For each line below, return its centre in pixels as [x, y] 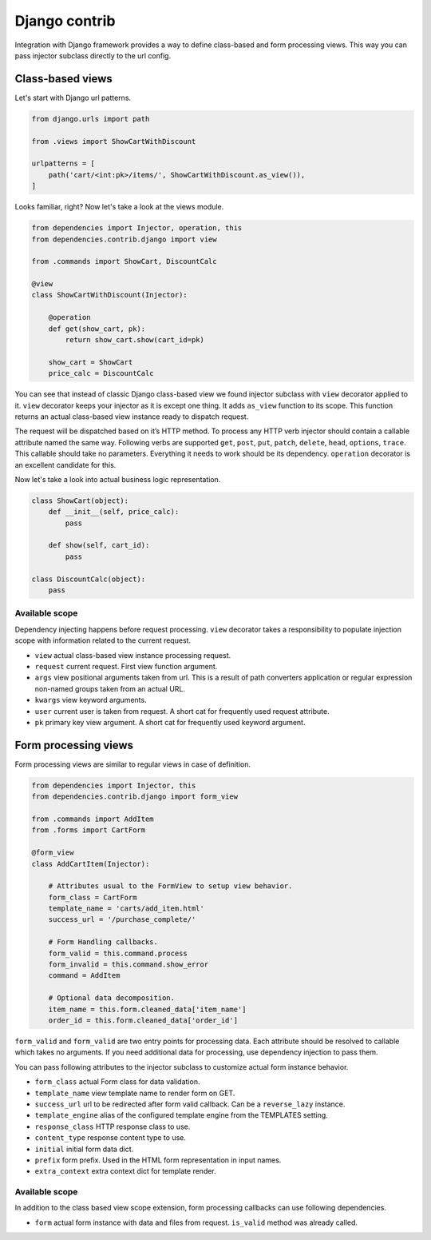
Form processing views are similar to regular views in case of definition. [133, 764]
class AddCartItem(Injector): [91, 864]
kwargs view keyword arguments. [91, 700]
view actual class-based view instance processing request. [133, 655]
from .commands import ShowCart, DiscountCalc [124, 261]
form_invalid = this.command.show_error [129, 965]
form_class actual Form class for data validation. [117, 1082]
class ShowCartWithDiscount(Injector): [109, 295]
